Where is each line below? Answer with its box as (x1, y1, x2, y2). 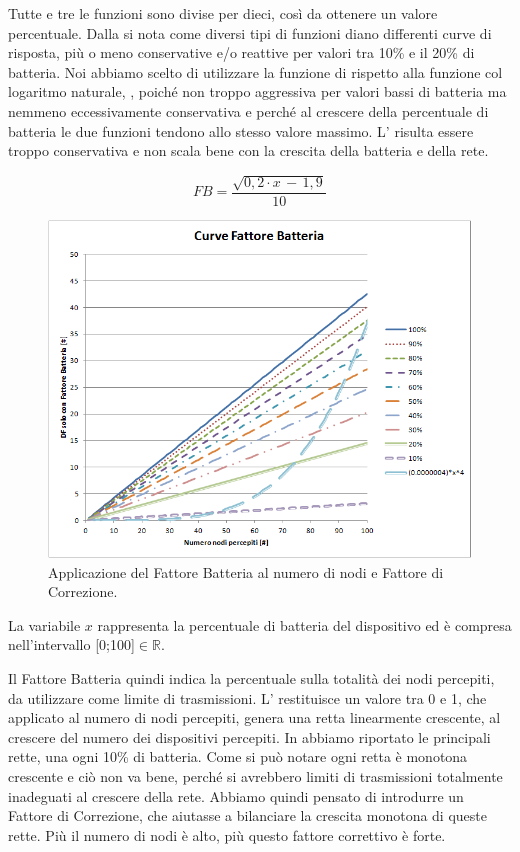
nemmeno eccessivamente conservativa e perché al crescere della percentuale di (8, 100, 489, 121)
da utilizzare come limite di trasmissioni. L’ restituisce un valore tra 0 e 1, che (8, 687, 487, 708)
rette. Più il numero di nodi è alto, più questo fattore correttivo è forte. (8, 824, 446, 845)
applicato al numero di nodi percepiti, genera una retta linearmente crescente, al (8, 707, 501, 728)
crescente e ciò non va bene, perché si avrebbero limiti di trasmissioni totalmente (8, 766, 503, 787)
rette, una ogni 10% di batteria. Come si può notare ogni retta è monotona (8, 746, 468, 767)
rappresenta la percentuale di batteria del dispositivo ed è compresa (97, 614, 512, 635)
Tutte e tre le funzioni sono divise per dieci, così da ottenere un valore (8, 3, 438, 23)
